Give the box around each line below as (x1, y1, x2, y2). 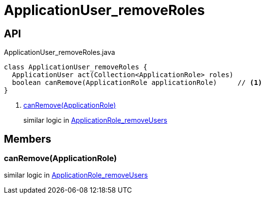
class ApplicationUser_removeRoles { (4, 63, 148, 71)
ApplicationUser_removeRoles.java (4, 48, 115, 57)
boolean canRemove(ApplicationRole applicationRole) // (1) (12, 79, 263, 87)
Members (4, 132, 52, 145)
